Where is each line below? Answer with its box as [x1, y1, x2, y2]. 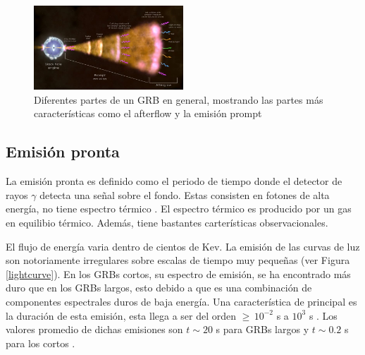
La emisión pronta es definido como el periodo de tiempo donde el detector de [6, 174, 342, 188]
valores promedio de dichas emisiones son [6, 322, 183, 337]
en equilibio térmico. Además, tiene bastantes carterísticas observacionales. [6, 215, 328, 230]
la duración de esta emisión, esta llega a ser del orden [6, 308, 237, 323]
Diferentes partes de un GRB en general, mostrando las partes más [34, 92, 323, 107]
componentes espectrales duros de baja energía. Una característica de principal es [6, 294, 357, 308]
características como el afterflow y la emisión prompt [34, 106, 262, 121]
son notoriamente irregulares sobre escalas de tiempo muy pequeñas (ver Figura [6, 253, 350, 267]
